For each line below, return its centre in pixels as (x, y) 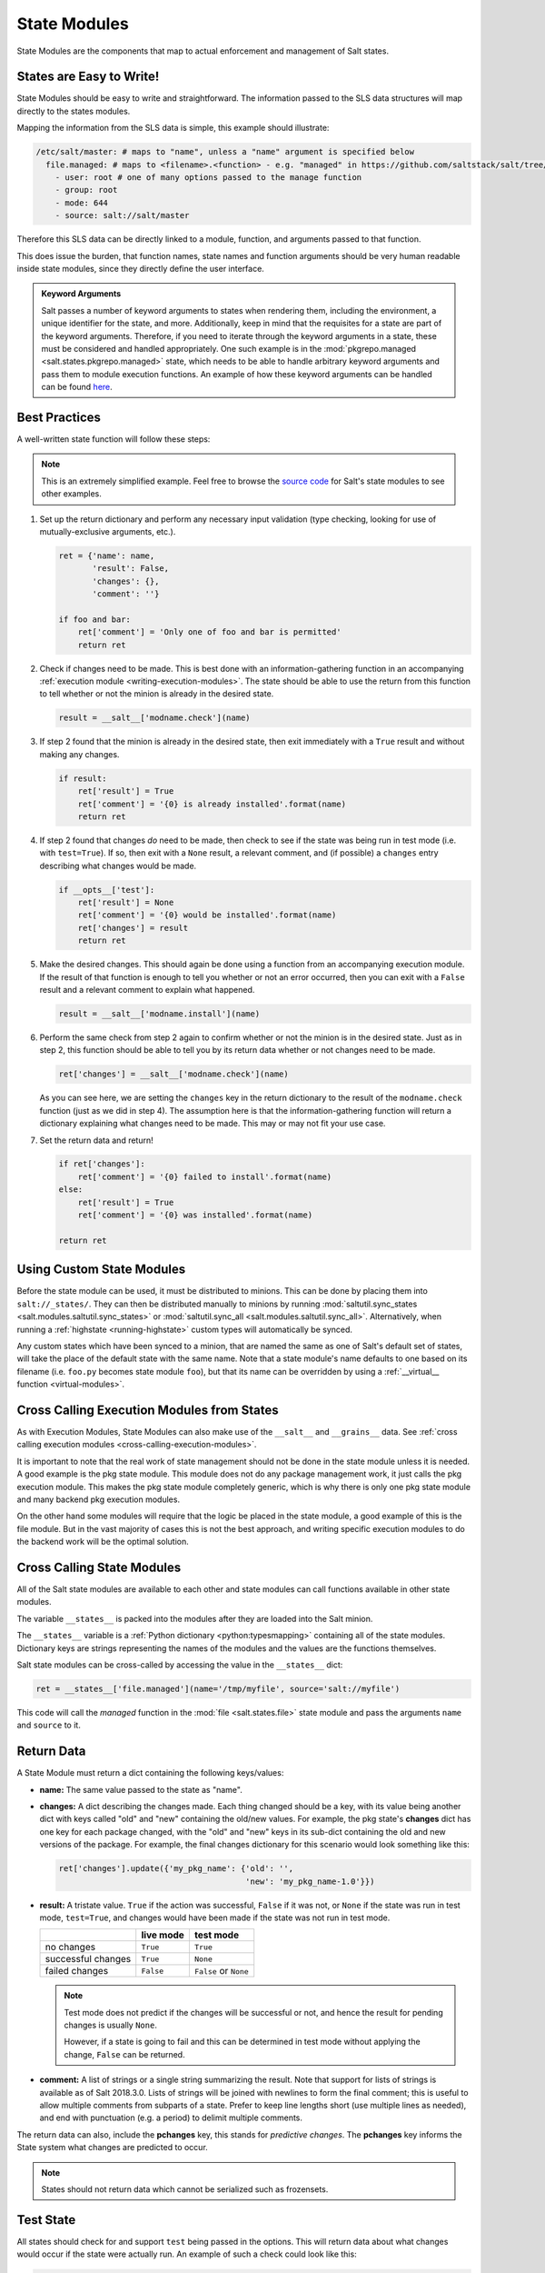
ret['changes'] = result (133, 928)
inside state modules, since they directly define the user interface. (141, 268)
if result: (83, 778)
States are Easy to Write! (88, 77)
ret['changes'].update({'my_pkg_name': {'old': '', (176, 1869)
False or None (221, 1971)
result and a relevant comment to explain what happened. (147, 990)
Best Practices (59, 417)
